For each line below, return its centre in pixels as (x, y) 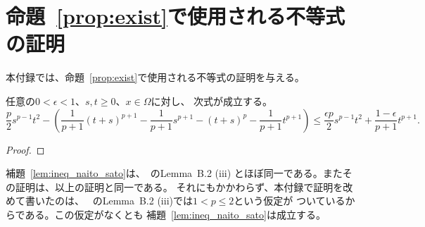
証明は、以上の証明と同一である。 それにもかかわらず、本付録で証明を (179, 186)
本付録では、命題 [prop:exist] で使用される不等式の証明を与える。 (155, 77)
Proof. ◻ (25, 149)
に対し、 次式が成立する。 (212, 100)
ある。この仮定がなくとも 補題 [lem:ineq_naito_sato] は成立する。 (175, 214)
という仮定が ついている (290, 201)
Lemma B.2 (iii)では (147, 201)
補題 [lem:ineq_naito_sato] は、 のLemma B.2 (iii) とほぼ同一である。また (174, 173)
